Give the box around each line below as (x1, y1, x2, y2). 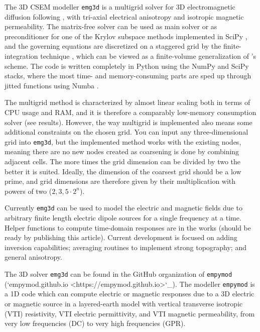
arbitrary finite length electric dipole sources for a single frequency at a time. (5, 212, 241, 223)
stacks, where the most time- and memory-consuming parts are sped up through (5, 70, 251, 81)
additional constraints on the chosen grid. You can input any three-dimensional (5, 127, 248, 137)
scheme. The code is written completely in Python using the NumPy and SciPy (5, 60, 249, 71)
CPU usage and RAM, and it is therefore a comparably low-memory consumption (5, 107, 256, 117)
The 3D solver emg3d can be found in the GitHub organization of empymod (5, 269, 232, 279)
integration (5, 51, 38, 61)
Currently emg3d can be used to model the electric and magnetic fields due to (5, 202, 242, 213)
